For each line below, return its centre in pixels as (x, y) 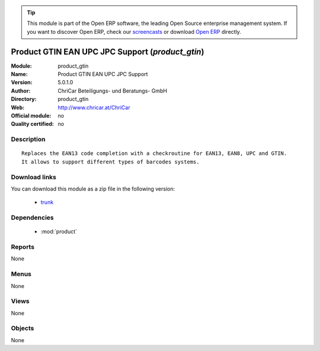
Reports (23, 247)
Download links (33, 177)
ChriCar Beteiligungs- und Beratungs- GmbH (112, 91)
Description (28, 140)
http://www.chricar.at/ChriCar (94, 107)
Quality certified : (33, 124)
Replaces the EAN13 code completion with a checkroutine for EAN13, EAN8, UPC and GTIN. (154, 154)
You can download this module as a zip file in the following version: (93, 189)
